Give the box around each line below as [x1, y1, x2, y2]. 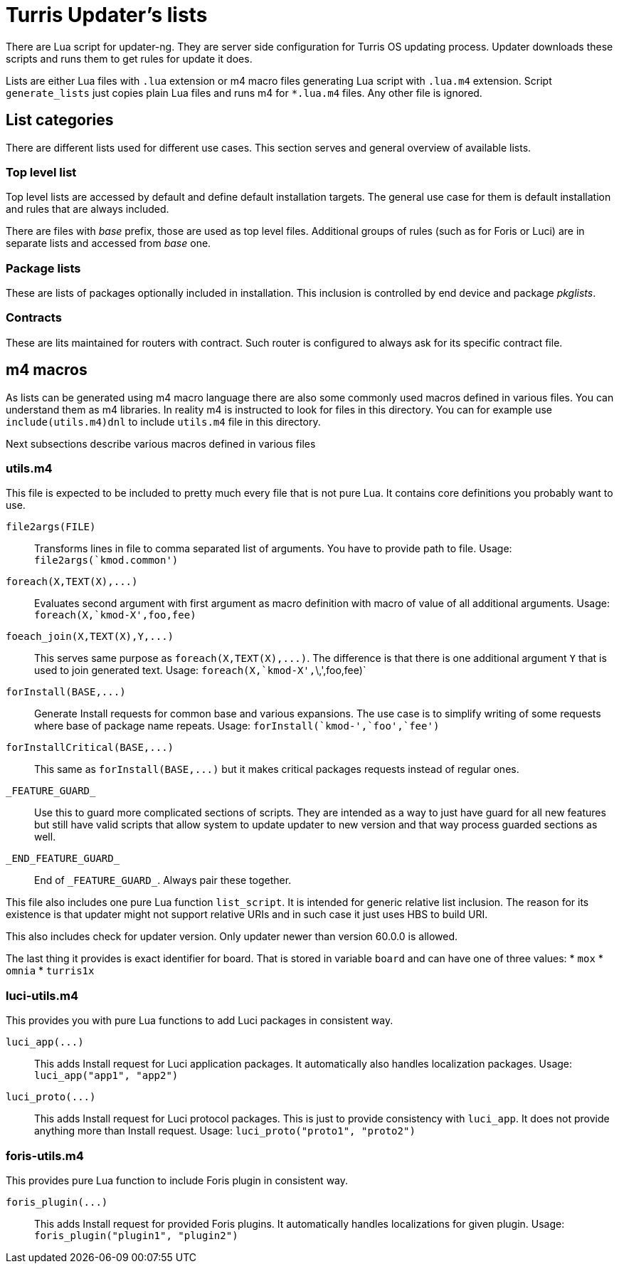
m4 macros [6, 361, 88, 379]
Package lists [6, 260, 81, 275]
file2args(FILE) [6, 521, 96, 533]
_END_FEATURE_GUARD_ [6, 853, 120, 865]
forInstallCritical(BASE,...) [6, 742, 174, 754]
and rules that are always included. [6, 203, 169, 216]
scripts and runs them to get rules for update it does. [6, 52, 253, 65]
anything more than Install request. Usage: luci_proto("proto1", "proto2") [34, 1125, 416, 1137]
